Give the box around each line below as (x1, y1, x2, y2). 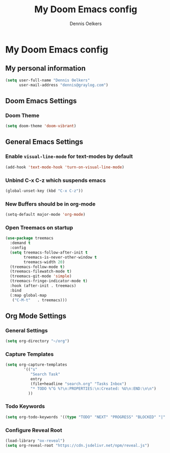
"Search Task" (30, 372, 60, 377)
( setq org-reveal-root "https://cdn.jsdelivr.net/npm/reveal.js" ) (5, 443, 150, 448)
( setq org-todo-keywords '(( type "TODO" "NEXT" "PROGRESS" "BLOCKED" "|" (5, 414, 166, 420)
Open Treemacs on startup (5, 224, 73, 231)
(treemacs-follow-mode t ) (10, 264, 65, 269)
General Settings (5, 327, 48, 334)
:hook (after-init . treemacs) (10, 283, 77, 288)
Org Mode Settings (5, 311, 66, 320)
